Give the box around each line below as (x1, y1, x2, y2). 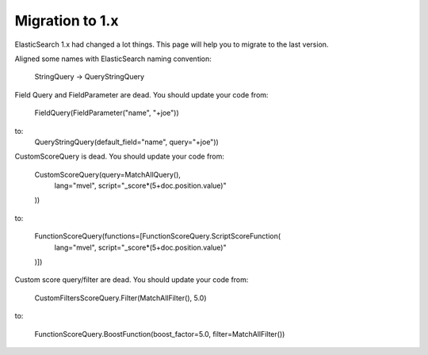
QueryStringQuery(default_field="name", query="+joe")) (34, 137, 220, 147)
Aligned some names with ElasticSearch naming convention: (14, 54, 212, 63)
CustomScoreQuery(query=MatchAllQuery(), (34, 170, 182, 179)
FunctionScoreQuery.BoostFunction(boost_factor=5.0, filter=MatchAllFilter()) (34, 329, 285, 338)
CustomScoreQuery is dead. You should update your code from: (14, 151, 225, 162)
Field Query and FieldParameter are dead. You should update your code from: (14, 90, 269, 99)
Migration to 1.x (14, 12, 119, 29)
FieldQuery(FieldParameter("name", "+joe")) (34, 108, 179, 118)
